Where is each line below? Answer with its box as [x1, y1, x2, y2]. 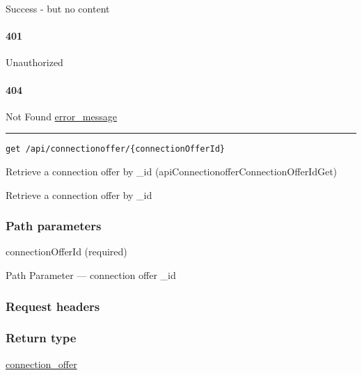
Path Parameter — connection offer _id [6, 268, 176, 282]
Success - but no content [6, 1, 110, 15]
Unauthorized [6, 55, 63, 70]
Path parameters [6, 217, 102, 234]
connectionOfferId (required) [6, 244, 127, 259]
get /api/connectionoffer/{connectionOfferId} [6, 144, 225, 154]
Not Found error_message [6, 109, 117, 123]
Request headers [6, 297, 100, 314]
